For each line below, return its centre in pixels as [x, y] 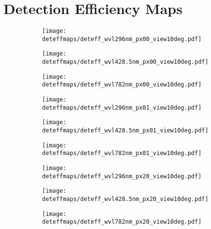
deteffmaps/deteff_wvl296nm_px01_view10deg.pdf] [122, 107]
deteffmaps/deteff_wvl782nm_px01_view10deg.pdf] [122, 153]
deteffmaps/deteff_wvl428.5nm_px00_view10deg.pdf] [125, 62]
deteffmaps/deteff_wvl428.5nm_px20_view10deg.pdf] [125, 199]
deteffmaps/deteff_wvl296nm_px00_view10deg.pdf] [122, 39]
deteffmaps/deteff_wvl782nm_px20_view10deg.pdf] [122, 222]
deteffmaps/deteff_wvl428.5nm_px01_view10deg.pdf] [125, 131]
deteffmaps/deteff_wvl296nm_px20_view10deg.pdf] [122, 176]
